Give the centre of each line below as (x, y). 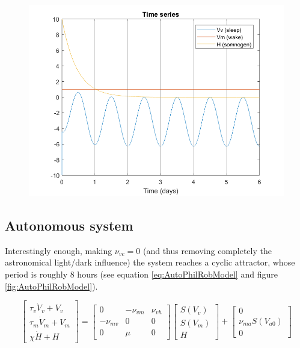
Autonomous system (69, 225)
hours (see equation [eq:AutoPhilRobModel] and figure (177, 274)
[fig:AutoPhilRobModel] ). (51, 286)
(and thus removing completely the (207, 250)
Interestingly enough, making (59, 250)
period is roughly (36, 274)
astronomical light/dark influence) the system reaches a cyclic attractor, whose (150, 262)
